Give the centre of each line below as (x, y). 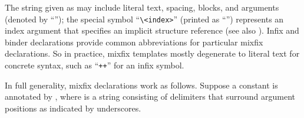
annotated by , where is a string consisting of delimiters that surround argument (150, 96)
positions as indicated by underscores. (73, 108)
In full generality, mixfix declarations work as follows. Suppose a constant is (141, 85)
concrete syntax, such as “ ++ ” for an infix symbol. (95, 65)
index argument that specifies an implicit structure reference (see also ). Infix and (152, 30)
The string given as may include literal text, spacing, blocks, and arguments (142, 7)
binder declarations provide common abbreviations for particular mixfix (134, 42)
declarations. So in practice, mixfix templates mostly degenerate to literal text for (152, 53)
